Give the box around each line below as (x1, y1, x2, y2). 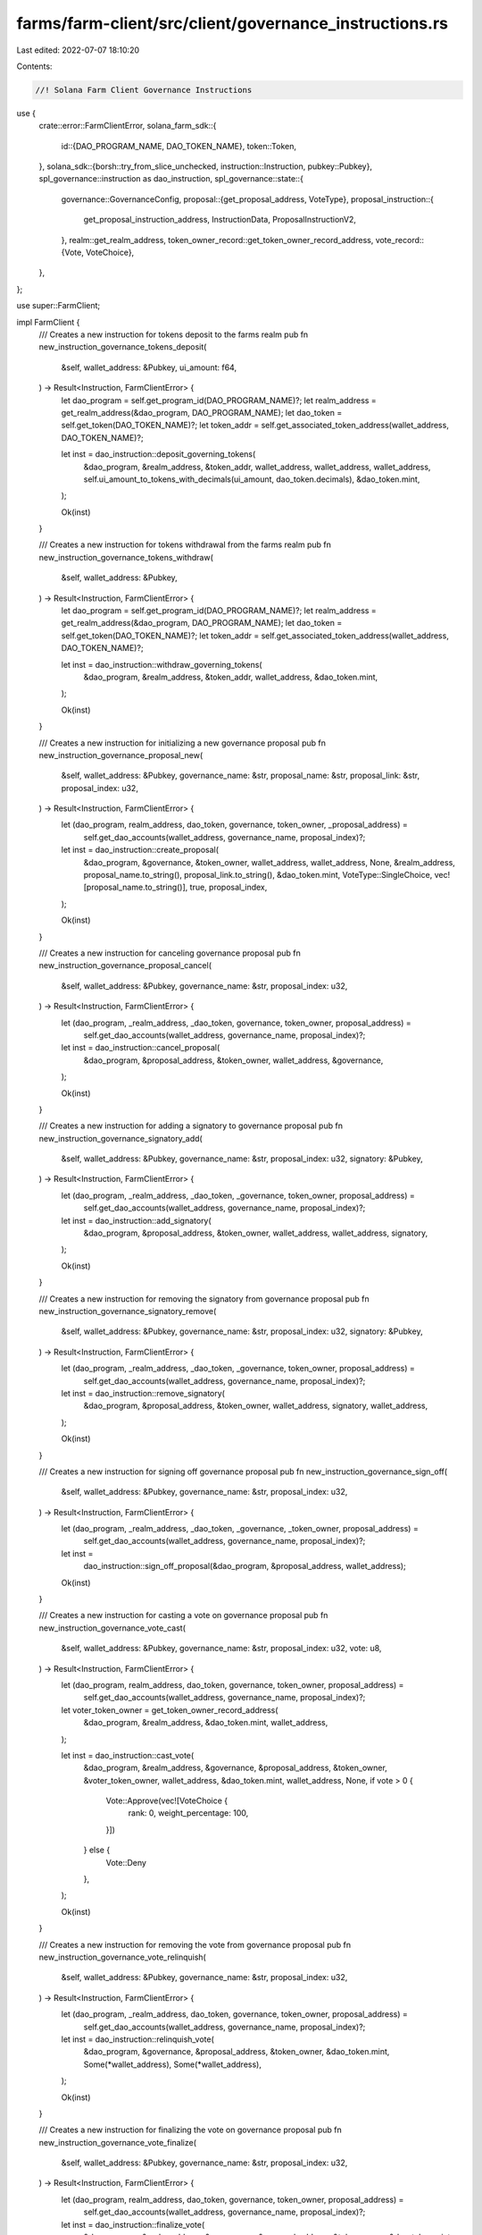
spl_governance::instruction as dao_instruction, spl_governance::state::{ (38, 173, 303, 184)
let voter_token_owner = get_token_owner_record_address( (61, 1704, 278, 1716)
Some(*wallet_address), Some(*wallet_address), (83, 2059, 262, 2070)
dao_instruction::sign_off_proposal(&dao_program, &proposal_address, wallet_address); (83, 1561, 406, 1572)
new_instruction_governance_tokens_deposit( (38, 342, 207, 352)
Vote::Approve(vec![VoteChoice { (105, 1795, 229, 1806)
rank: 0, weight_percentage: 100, (128, 1808, 249, 1818)
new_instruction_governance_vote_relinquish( (38, 1952, 207, 1962)
